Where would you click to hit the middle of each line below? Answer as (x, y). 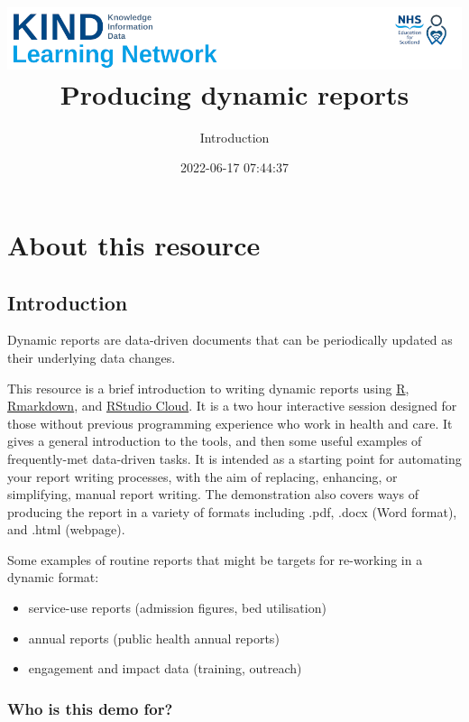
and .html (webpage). (66, 529)
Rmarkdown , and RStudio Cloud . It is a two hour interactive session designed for (232, 406)
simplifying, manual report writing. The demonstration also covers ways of (213, 494)
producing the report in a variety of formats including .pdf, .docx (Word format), (232, 511)
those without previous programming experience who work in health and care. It (230, 423)
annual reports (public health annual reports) (154, 638)
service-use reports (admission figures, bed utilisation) (177, 608)
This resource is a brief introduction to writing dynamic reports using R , (208, 388)
